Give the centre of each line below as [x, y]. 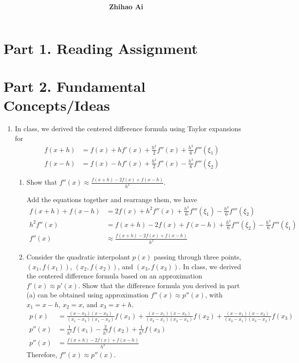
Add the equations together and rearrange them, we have [112, 199]
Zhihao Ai [126, 7]
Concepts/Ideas [57, 105]
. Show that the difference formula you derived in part [159, 285]
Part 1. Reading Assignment [101, 48]
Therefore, [42, 354]
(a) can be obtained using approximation [87, 295]
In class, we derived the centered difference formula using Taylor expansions [128, 129]
